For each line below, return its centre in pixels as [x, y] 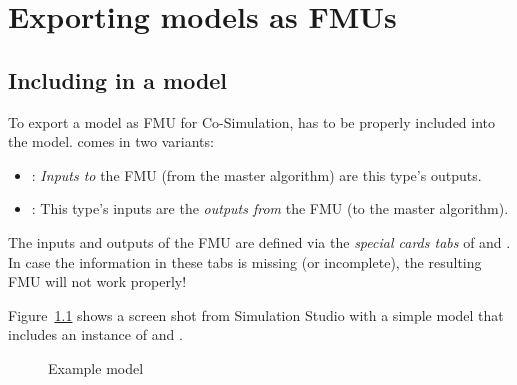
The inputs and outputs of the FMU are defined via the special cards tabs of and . [259, 241]
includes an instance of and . [95, 334]
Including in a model [118, 79]
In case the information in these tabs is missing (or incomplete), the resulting [245, 261]
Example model [96, 367]
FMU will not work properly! [97, 281]
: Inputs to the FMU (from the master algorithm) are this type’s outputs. [256, 174]
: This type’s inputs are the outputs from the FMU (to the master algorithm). [270, 208]
